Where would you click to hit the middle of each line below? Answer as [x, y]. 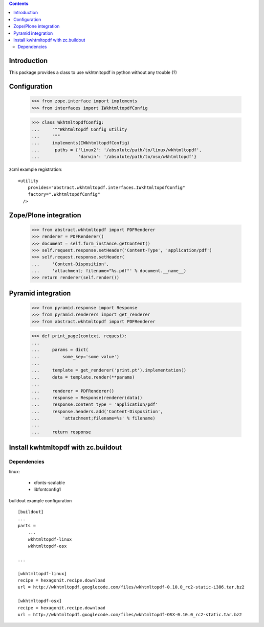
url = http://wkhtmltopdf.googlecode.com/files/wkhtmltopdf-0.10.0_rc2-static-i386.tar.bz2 [131, 587]
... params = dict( [60, 350]
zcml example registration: [36, 169]
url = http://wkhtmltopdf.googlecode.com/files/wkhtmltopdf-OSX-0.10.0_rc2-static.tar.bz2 [130, 615]
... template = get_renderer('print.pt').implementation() [109, 370]
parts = [27, 525]
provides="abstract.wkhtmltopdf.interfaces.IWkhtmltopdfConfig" [106, 187]
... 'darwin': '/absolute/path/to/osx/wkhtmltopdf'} [114, 157]
